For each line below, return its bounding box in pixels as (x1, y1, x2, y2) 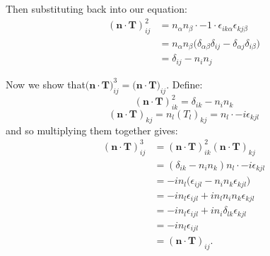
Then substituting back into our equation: (6, 1, 187, 16)
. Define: (166, 76, 203, 91)
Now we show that (6, 76, 86, 91)
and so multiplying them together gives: (6, 122, 178, 137)
